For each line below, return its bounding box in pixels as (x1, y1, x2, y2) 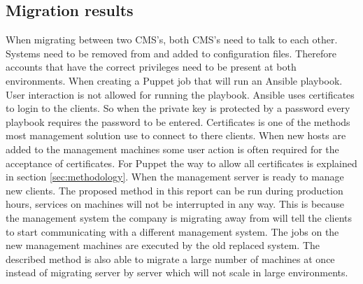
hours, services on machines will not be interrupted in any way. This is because (6, 197, 345, 211)
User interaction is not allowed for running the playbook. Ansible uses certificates (6, 87, 355, 101)
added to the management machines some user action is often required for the (6, 141, 339, 156)
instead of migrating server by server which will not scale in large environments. (6, 265, 348, 280)
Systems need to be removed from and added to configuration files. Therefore (6, 45, 336, 60)
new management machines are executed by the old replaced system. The (6, 238, 320, 253)
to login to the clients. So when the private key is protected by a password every (6, 101, 350, 115)
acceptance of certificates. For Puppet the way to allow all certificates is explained (6, 155, 357, 170)
